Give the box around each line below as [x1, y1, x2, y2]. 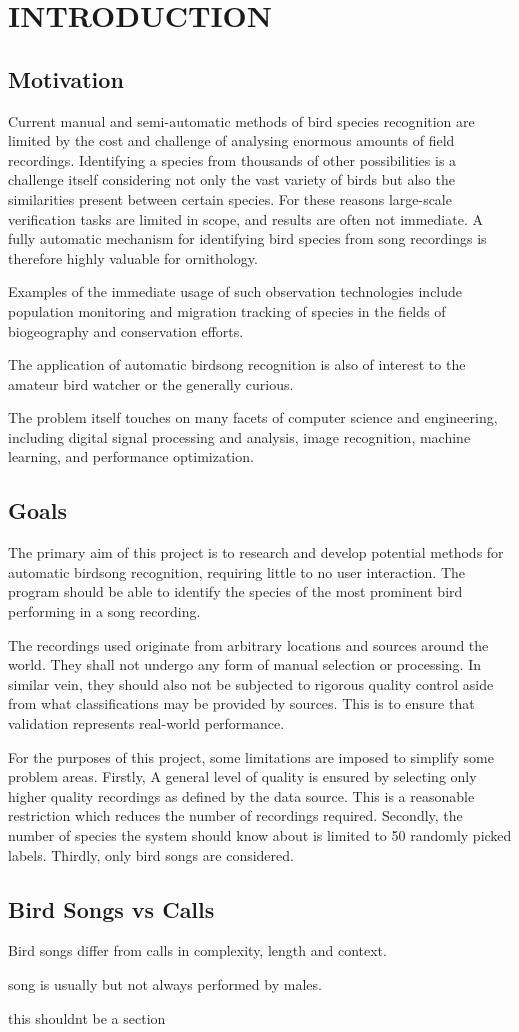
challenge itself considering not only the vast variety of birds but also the [8, 169, 455, 190]
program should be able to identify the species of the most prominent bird [8, 581, 463, 602]
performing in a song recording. [8, 601, 201, 622]
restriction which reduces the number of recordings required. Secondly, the [8, 805, 463, 826]
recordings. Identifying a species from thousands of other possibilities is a [8, 149, 457, 170]
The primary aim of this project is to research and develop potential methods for [8, 542, 504, 563]
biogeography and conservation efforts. [8, 320, 244, 341]
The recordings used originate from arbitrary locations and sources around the [8, 634, 489, 655]
